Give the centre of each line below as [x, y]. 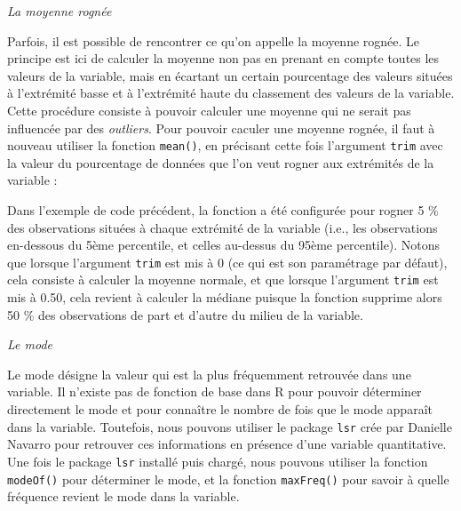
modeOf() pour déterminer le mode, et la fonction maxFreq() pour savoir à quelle [228, 479]
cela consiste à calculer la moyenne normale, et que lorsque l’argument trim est [223, 279]
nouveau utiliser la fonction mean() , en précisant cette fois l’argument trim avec [225, 145]
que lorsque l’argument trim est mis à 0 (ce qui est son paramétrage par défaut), [227, 262]
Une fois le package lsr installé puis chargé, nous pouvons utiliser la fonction [218, 461]
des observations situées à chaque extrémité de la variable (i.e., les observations [223, 227]
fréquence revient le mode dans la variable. [123, 496]
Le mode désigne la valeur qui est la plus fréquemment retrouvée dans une [209, 374]
